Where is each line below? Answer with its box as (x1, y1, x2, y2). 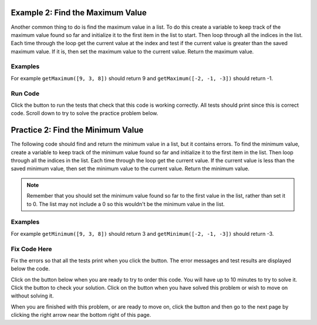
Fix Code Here (11, 245, 52, 253)
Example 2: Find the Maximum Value (11, 8, 147, 18)
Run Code (11, 89, 40, 97)
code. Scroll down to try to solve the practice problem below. (11, 110, 158, 117)
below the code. (11, 265, 50, 272)
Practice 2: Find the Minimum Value (11, 125, 144, 135)
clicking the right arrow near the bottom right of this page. (11, 312, 151, 319)
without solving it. (11, 292, 54, 299)
